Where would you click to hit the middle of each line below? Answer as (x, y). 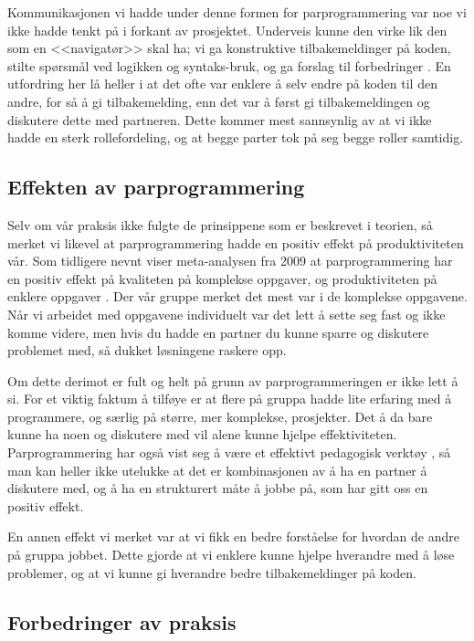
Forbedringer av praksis (122, 621)
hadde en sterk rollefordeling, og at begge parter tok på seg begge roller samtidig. (236, 137)
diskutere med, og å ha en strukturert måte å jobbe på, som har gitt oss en (218, 488)
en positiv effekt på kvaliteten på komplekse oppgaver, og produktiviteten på (222, 278)
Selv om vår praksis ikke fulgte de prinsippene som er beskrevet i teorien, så (220, 224)
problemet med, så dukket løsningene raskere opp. (147, 350)
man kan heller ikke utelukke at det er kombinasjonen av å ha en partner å (217, 470)
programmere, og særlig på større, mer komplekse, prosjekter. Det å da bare (220, 416)
